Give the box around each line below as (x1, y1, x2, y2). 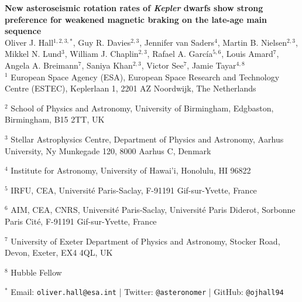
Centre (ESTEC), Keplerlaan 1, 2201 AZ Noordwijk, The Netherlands (5, 82, 256, 94)
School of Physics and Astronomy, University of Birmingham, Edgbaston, (11, 101, 274, 114)
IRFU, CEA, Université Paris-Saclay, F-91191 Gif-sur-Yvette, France (11, 184, 257, 196)
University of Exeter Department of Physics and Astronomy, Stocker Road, (11, 235, 280, 247)
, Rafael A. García (147, 47, 213, 60)
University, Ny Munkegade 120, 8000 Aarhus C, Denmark (5, 144, 211, 157)
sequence (5, 25, 42, 37)
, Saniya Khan (81, 59, 133, 71)
